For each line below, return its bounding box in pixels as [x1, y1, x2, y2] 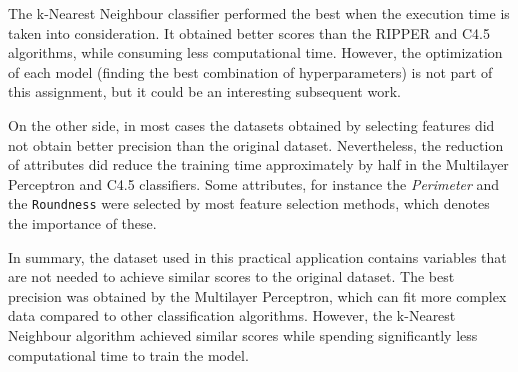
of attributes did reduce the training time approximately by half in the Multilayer [8, 154, 509, 175]
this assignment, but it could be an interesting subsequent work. [8, 81, 401, 102]
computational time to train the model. [8, 344, 249, 365]
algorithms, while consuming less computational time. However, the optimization [8, 42, 503, 63]
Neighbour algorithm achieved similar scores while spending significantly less [8, 324, 478, 345]
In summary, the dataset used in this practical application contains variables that [8, 246, 507, 267]
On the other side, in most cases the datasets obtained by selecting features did [8, 114, 495, 135]
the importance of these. [8, 213, 157, 233]
